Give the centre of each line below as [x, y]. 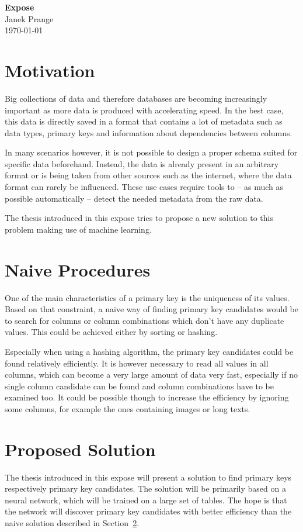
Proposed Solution [80, 449]
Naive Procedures [78, 269]
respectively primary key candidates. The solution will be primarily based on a [145, 488]
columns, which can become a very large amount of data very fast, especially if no [151, 374]
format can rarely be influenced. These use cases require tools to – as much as [144, 187]
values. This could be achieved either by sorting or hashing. [111, 332]
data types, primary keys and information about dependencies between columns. [149, 132]
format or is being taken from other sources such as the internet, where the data [148, 175]
